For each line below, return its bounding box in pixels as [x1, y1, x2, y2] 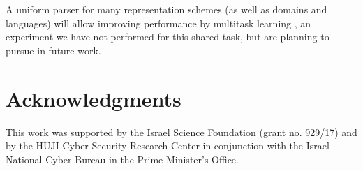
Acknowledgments [6, 84, 181, 112]
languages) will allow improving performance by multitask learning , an [6, 15, 311, 30]
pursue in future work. [6, 43, 101, 57]
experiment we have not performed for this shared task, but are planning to [6, 29, 329, 44]
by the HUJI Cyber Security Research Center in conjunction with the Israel [6, 138, 329, 153]
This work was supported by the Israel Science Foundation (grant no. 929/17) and [6, 124, 357, 139]
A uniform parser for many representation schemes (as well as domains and [6, 2, 327, 16]
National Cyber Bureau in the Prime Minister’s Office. [6, 151, 239, 166]
